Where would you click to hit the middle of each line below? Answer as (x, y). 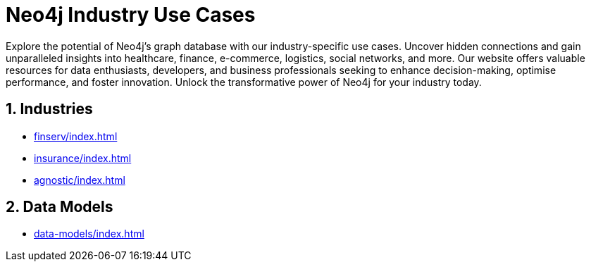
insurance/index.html (83, 158)
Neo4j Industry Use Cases (131, 15)
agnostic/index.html (80, 180)
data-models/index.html (89, 234)
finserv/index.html (76, 136)
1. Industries (49, 109)
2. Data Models (60, 207)
